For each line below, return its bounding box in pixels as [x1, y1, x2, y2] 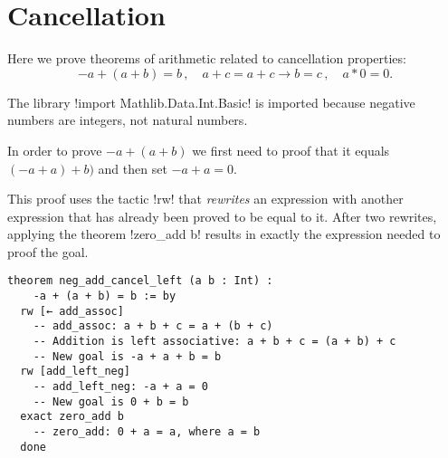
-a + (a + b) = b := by [33, 290, 176, 303]
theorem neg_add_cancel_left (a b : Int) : [7, 274, 273, 288]
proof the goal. [7, 242, 89, 261]
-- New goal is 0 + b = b [33, 395, 189, 408]
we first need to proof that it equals [192, 140, 390, 159]
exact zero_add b [20, 410, 124, 424]
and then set [98, 158, 167, 177]
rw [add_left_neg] [20, 365, 131, 378]
